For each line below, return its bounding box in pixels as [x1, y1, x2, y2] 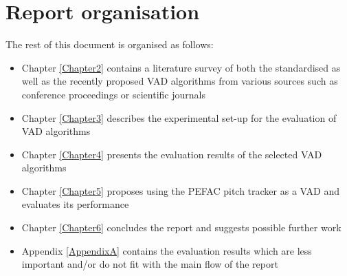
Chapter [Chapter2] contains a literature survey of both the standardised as [21, 60, 341, 74]
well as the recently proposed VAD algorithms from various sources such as [21, 74, 338, 88]
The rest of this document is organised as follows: [5, 37, 214, 52]
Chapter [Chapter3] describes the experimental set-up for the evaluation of [21, 110, 337, 125]
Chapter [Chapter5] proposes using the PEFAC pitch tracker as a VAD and [21, 183, 339, 198]
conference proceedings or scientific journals [21, 87, 205, 101]
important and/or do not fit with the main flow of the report [21, 257, 278, 271]
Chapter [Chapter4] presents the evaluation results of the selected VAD [21, 147, 322, 161]
